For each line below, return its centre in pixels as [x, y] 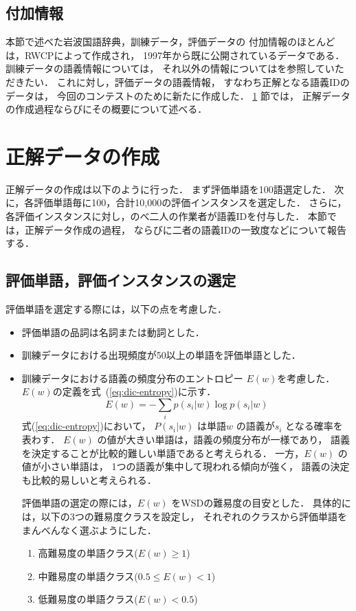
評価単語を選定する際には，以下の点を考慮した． [116, 309]
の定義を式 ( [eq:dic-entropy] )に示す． [134, 391]
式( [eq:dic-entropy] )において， [86, 426]
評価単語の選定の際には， [79, 503]
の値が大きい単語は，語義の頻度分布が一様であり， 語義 [223, 439]
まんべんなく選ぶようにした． [89, 530]
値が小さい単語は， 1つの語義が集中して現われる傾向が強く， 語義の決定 [186, 466]
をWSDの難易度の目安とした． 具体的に [261, 503]
